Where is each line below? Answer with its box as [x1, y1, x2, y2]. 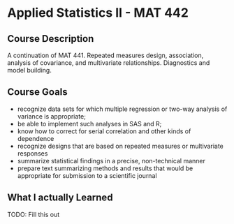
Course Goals [7, 86, 68, 98]
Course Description [7, 33, 94, 45]
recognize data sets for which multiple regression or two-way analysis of [17, 105, 228, 113]
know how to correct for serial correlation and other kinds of [17, 127, 191, 135]
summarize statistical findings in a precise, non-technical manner [17, 156, 206, 165]
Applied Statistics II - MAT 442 [7, 5, 189, 21]
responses [17, 149, 48, 158]
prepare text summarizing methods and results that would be [17, 164, 193, 172]
